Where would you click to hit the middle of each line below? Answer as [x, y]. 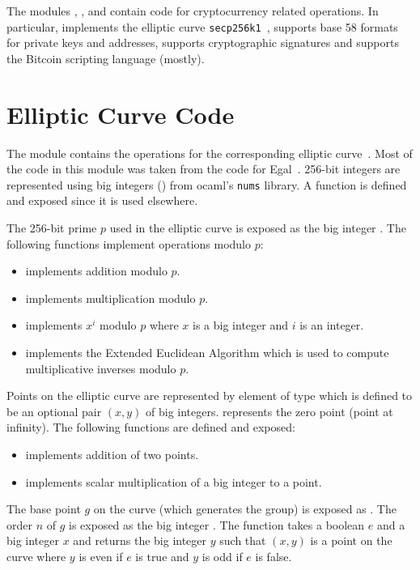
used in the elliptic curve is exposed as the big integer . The [258, 228]
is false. [274, 556]
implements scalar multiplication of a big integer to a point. [174, 481]
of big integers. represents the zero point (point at [269, 411]
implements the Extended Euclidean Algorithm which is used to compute [207, 352]
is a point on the [351, 540]
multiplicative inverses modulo [101, 368]
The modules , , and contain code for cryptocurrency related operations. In [193, 11]
